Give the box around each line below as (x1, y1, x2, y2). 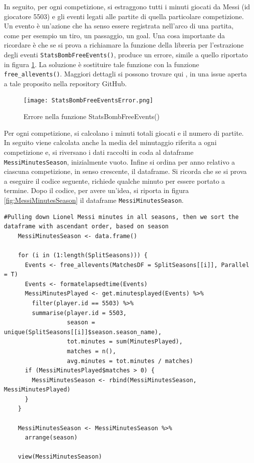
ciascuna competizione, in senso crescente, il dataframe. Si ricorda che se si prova (4, 166, 247, 176)
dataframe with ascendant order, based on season (4, 223, 169, 230)
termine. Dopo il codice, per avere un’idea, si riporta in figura (4, 185, 189, 195)
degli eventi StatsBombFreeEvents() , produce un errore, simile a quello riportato (4, 49, 248, 59)
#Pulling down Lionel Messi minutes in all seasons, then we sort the (4, 213, 239, 220)
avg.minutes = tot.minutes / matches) (67, 357, 193, 365)
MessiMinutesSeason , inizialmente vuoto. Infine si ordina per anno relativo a (4, 156, 235, 167)
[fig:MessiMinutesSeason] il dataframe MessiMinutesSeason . (4, 195, 184, 205)
